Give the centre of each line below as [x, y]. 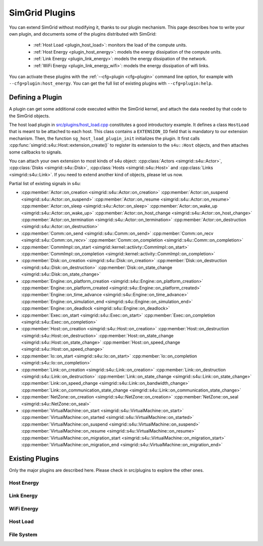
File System [23, 534]
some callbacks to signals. [36, 152]
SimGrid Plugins [42, 13]
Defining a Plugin [36, 97]
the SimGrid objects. [29, 116]
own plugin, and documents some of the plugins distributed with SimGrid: [83, 34]
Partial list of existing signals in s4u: [45, 184]
